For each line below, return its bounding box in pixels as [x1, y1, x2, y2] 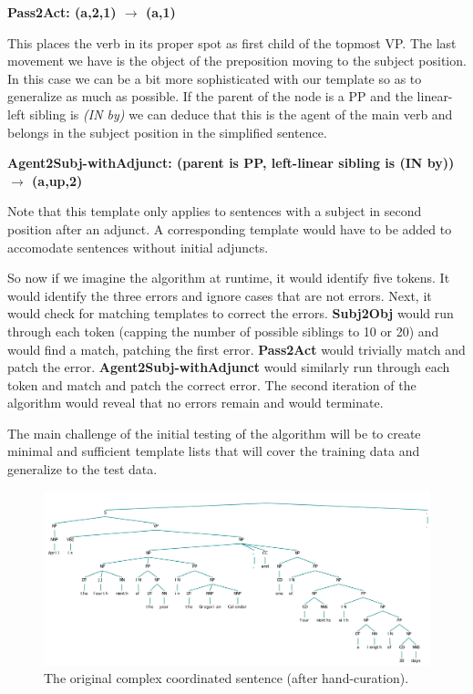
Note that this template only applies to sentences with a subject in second [7, 202, 422, 221]
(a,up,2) [32, 171, 83, 190]
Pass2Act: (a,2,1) [7, 3, 117, 21]
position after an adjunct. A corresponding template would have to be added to [7, 219, 452, 238]
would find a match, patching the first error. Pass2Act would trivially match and [7, 339, 466, 358]
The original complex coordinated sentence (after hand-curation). [44, 668, 409, 688]
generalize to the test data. [7, 460, 158, 479]
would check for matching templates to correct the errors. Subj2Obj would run [7, 304, 454, 323]
